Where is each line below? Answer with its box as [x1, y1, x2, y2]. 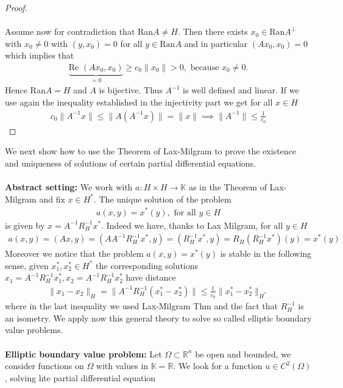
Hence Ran [5, 84, 46, 96]
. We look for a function [173, 359, 263, 372]
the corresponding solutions [96, 259, 199, 271]
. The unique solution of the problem [93, 192, 232, 205]
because [190, 63, 219, 72]
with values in [96, 359, 149, 372]
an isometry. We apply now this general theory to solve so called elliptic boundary [5, 311, 312, 324]
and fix [39, 192, 65, 205]
